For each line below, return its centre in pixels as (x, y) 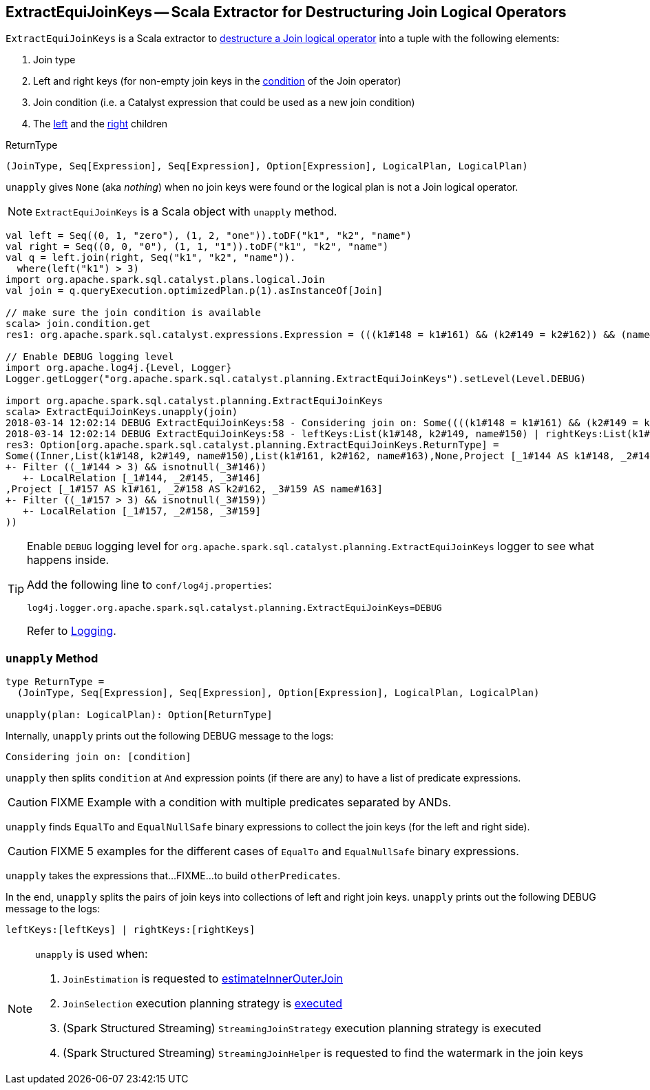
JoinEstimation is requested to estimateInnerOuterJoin (203, 979)
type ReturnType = (55, 682)
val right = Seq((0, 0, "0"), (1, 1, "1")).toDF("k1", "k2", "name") (197, 247)
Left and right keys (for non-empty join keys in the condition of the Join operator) (217, 81)
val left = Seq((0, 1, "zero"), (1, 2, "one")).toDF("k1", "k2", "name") (209, 236)
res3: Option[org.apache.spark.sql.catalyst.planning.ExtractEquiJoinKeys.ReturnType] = (252, 445)
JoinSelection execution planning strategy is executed (203, 1004)
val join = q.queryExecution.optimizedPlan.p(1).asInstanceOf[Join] (194, 291)
